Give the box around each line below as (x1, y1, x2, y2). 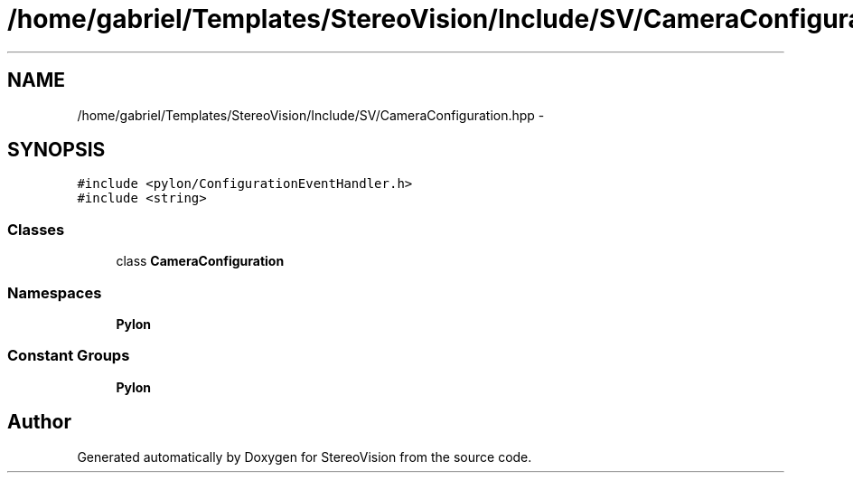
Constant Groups (7, 346, 130, 365)
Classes (7, 220, 65, 239)
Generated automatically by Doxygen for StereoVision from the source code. (77, 448, 532, 465)
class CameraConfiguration (116, 253, 285, 269)
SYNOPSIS (7, 138, 106, 162)
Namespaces (7, 283, 102, 302)
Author (7, 410, 71, 434)
